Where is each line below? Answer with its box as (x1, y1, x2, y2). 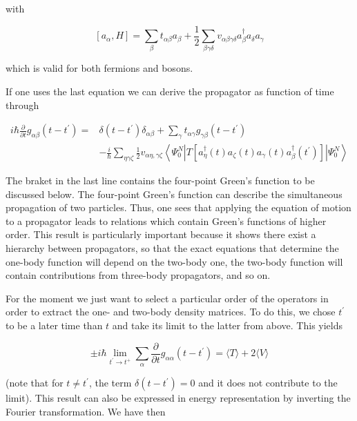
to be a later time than (6, 317, 103, 332)
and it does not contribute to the (198, 375, 338, 390)
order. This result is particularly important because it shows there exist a (6, 227, 316, 242)
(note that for (6, 375, 64, 390)
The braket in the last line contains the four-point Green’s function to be (6, 173, 315, 188)
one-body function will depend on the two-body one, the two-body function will (6, 254, 343, 268)
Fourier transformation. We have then (6, 404, 166, 419)
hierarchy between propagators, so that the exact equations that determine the (6, 241, 339, 255)
